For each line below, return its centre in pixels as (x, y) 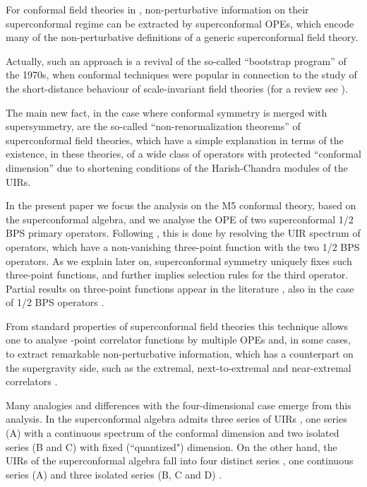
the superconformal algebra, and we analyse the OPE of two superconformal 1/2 (180, 219)
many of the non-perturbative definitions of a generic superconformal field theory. (182, 37)
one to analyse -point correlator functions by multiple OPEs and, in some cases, (179, 340)
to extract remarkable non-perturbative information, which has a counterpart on (180, 354)
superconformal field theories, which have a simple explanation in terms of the (175, 140)
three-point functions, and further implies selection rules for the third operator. (177, 275)
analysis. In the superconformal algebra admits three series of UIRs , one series (176, 419)
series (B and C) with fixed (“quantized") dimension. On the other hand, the (172, 446)
